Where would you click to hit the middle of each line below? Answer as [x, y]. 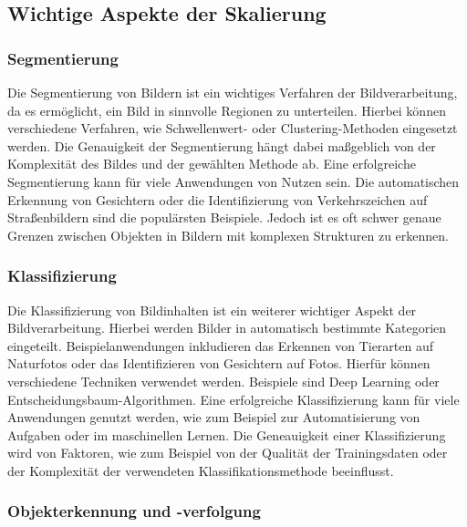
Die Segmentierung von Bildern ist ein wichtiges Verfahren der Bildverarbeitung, [233, 92]
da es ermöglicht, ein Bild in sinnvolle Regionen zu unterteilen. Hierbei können [227, 110]
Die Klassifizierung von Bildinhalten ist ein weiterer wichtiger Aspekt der [212, 310]
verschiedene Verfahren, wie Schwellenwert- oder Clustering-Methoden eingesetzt [233, 128]
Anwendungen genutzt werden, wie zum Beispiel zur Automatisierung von [214, 417]
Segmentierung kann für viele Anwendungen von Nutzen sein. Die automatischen [233, 181]
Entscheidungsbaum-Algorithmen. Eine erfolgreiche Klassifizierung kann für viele [233, 399]
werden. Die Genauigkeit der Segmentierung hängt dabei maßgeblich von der [222, 145]
